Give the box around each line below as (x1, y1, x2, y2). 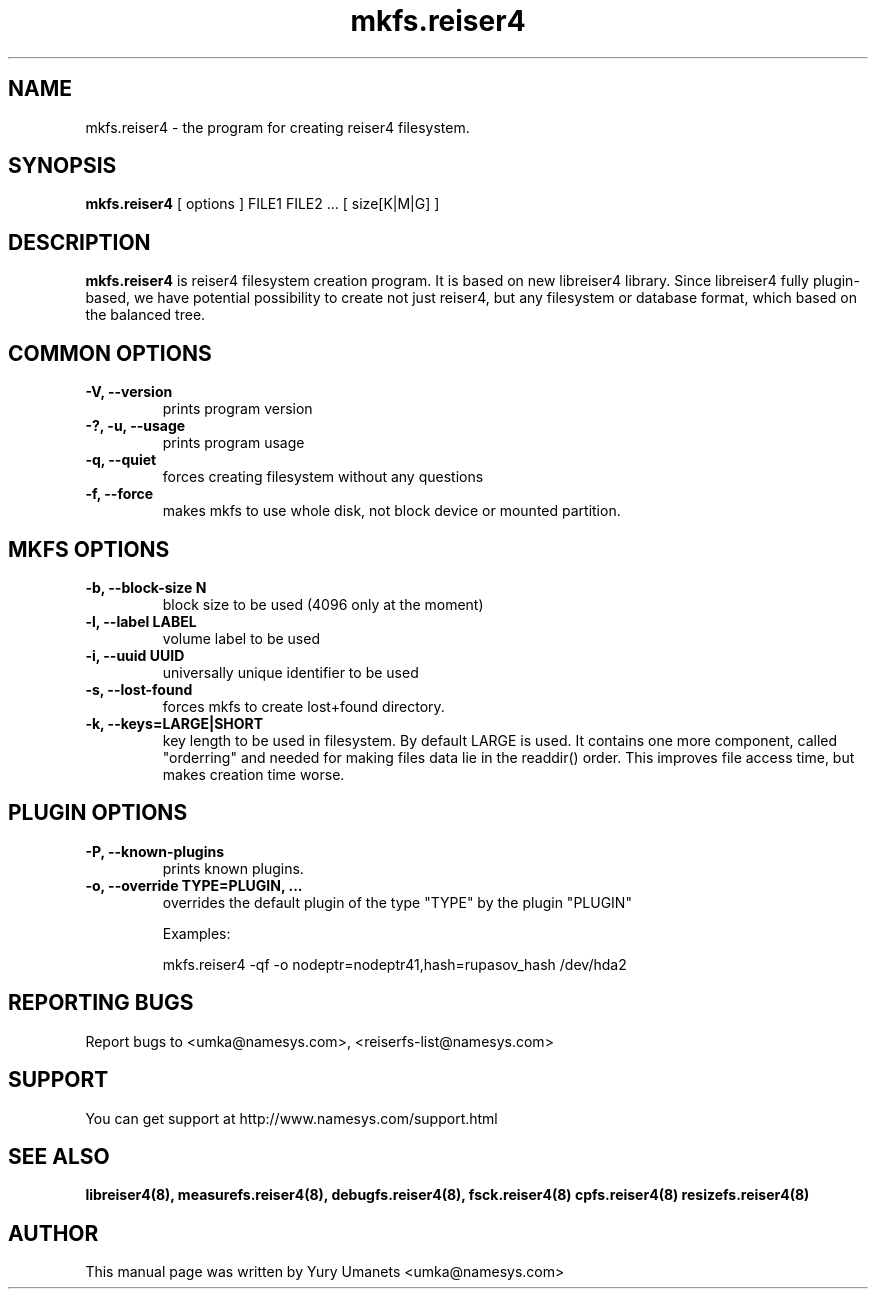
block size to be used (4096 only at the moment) (162, 595, 484, 613)
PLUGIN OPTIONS (8, 800, 188, 826)
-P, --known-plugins (85, 842, 225, 860)
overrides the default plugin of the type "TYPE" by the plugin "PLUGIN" (162, 893, 632, 911)
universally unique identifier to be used (162, 663, 419, 681)
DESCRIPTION (8, 229, 151, 255)
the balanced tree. (85, 306, 206, 324)
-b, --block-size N (85, 578, 207, 596)
